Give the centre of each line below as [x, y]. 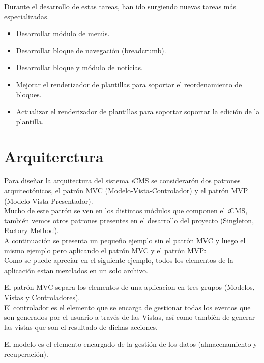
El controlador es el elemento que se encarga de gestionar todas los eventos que [127, 307]
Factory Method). [32, 230]
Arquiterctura [54, 156]
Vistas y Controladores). [42, 297]
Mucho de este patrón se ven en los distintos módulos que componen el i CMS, [126, 210]
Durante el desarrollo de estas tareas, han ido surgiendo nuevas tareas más [120, 6]
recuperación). [26, 354]
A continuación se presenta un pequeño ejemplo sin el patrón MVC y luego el [125, 240]
